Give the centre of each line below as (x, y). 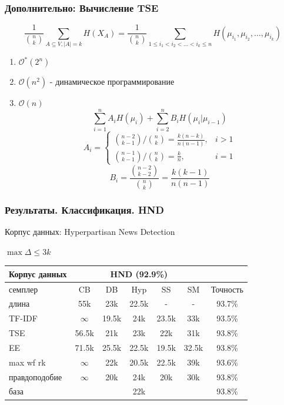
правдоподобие (36, 376)
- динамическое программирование (112, 82)
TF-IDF (23, 318)
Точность (227, 289)
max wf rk (27, 362)
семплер (24, 289)
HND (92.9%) (139, 273)
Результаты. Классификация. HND (84, 209)
